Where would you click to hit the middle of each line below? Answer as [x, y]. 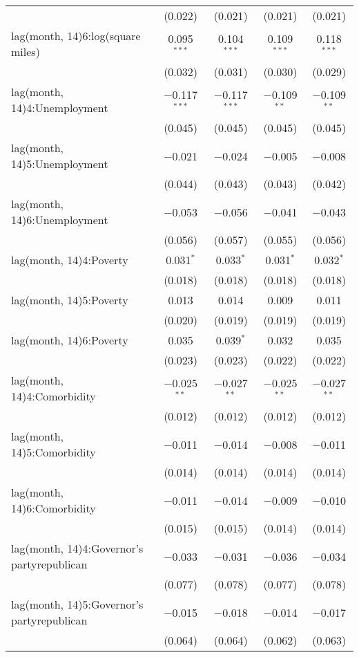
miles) [26, 52]
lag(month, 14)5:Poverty [70, 300]
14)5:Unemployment [60, 164]
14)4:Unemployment [60, 108]
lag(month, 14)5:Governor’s [77, 604]
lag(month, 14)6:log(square [76, 36]
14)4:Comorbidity [54, 396]
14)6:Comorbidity [54, 508]
